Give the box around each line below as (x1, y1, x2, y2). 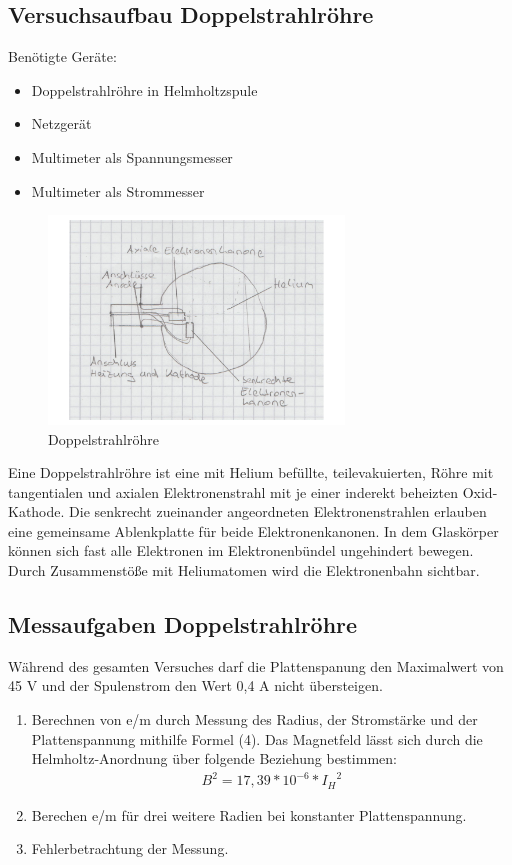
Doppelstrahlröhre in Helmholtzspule (31, 79, 258, 100)
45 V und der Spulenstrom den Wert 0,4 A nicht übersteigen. (8, 675, 383, 696)
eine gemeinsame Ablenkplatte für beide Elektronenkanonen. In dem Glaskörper (8, 520, 499, 541)
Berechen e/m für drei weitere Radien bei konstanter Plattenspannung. (31, 804, 467, 825)
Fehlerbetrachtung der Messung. (31, 838, 229, 859)
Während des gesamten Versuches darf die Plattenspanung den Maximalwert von (8, 655, 504, 676)
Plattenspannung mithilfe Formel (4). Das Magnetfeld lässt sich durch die (31, 728, 483, 749)
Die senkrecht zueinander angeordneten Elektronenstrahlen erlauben (69, 501, 487, 522)
